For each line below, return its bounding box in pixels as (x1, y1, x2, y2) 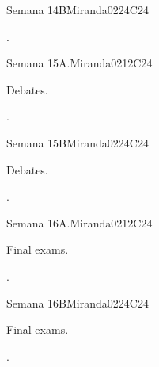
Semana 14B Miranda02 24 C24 (6, 2, 149, 17)
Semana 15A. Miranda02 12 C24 (6, 55, 153, 71)
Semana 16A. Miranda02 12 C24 (6, 214, 153, 231)
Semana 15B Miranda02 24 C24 (6, 134, 149, 151)
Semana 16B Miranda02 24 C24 (6, 294, 149, 311)
